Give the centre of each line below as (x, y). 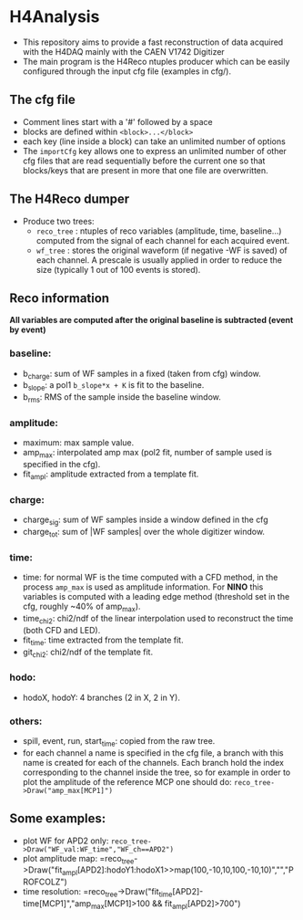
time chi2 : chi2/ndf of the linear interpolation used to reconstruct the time (158, 619)
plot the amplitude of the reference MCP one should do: (127, 781)
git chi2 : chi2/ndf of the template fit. (87, 653)
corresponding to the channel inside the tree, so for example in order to (157, 772)
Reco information (60, 298)
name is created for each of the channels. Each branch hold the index (153, 762)
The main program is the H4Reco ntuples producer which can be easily (156, 61)
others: (26, 721)
